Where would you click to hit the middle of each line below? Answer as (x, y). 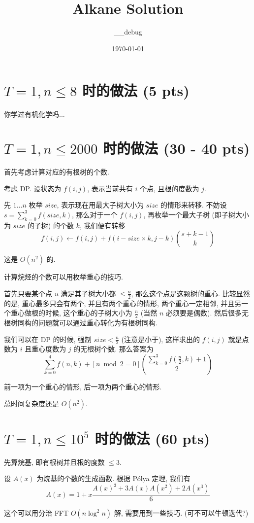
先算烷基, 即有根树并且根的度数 (54, 462)
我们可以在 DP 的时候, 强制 (48, 339)
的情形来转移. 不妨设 (193, 205)
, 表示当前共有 (110, 188)
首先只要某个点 (28, 293)
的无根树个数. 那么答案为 (113, 349)
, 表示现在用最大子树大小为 (100, 205)
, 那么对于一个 (95, 214)
